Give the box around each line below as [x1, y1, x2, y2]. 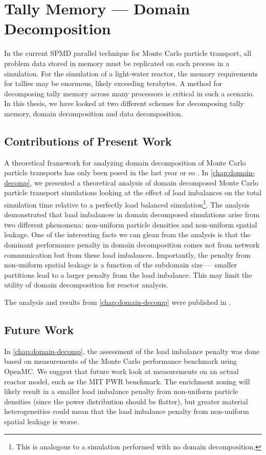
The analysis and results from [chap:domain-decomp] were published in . [4, 297, 231, 307]
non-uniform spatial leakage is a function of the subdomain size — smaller [4, 259, 237, 270]
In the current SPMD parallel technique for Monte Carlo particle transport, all [4, 48, 252, 58]
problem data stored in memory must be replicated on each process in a [4, 57, 230, 68]
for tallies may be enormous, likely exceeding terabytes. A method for [4, 78, 223, 89]
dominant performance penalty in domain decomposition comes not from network [4, 239, 260, 250]
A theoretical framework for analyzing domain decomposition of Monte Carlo [4, 157, 246, 168]
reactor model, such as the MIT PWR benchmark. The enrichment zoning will [4, 376, 250, 386]
